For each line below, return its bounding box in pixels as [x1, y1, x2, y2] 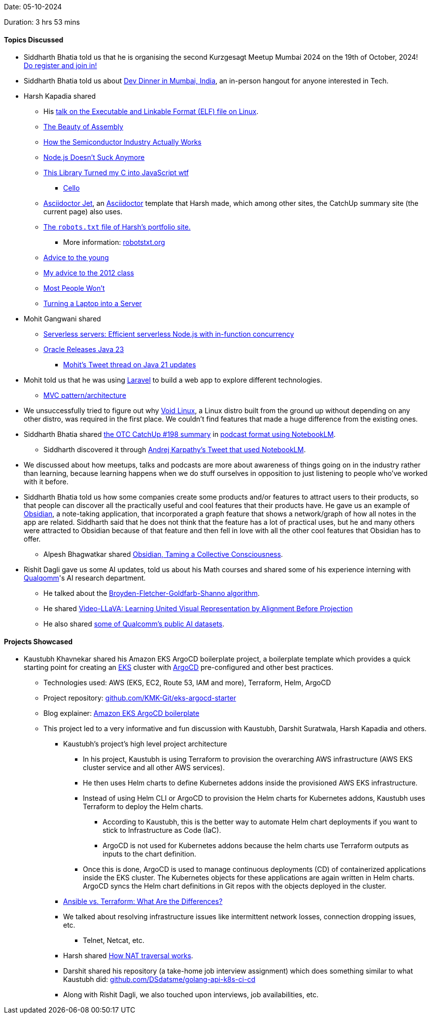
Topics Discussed [4, 35, 64, 44]
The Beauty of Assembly [43, 122, 123, 131]
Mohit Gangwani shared [24, 314, 101, 323]
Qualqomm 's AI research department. [24, 574, 146, 583]
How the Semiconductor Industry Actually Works [43, 138, 202, 147]
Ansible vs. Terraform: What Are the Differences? [63, 897, 223, 906]
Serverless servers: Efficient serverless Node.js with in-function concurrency [43, 330, 294, 339]
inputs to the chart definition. [103, 850, 196, 859]
